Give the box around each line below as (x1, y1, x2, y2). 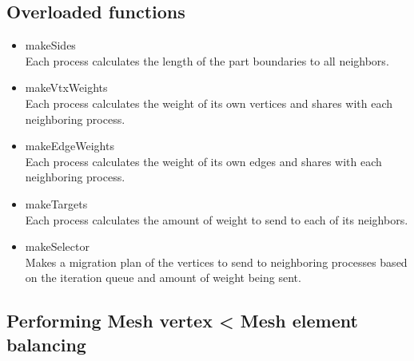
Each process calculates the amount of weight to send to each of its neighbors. (25, 211, 408, 228)
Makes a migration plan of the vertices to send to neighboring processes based (25, 253, 408, 270)
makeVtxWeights (25, 79, 108, 96)
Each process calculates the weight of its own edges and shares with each (25, 153, 382, 169)
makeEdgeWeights (25, 137, 114, 154)
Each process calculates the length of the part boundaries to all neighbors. (25, 52, 389, 69)
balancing (6, 331, 86, 356)
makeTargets (25, 195, 88, 212)
